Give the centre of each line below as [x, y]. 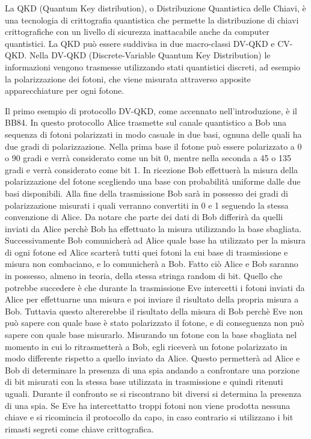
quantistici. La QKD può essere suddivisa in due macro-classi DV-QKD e [140, 43]
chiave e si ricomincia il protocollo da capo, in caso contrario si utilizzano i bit [149, 417]
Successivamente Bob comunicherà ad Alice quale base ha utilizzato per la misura [155, 240]
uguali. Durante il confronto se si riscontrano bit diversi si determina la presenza [153, 393]
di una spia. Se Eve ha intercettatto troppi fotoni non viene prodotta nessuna [148, 405]
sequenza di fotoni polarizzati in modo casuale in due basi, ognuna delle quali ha [153, 134]
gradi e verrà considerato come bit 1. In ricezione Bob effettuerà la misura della [152, 169]
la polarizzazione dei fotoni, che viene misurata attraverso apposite [128, 78]
